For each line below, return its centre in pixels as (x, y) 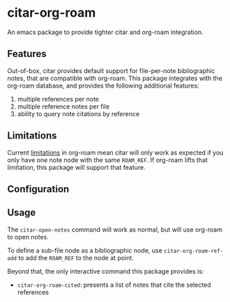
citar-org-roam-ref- (193, 251)
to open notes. (28, 237)
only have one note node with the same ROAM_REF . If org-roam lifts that (107, 160)
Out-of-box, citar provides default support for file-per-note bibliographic (111, 70)
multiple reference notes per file (63, 106)
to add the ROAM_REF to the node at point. (76, 257)
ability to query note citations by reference (78, 113)
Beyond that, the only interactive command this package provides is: (106, 271)
